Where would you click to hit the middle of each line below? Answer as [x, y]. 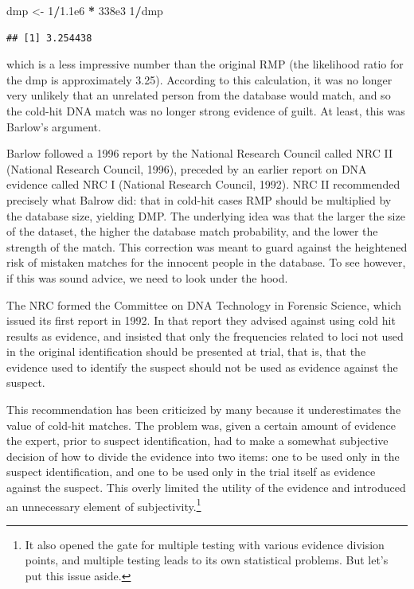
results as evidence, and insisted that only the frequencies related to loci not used [205, 335]
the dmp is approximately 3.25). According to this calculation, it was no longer [199, 79]
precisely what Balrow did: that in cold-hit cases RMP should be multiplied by [199, 199]
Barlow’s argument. [54, 126]
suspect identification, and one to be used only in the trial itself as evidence [191, 472]
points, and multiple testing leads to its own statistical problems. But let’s [207, 560]
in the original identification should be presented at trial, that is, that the [186, 351]
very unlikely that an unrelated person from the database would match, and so [199, 95]
